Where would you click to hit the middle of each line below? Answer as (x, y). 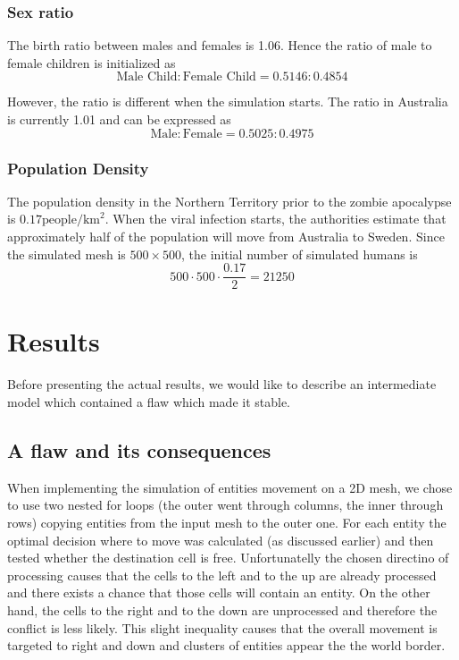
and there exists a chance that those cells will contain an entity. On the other (219, 592)
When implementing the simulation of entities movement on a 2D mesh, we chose (230, 487)
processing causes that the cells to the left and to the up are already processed (222, 575)
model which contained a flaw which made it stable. (149, 401)
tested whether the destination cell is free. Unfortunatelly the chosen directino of (228, 558)
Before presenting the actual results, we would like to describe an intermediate (222, 384)
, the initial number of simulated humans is (300, 254)
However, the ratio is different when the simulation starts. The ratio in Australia (228, 102)
